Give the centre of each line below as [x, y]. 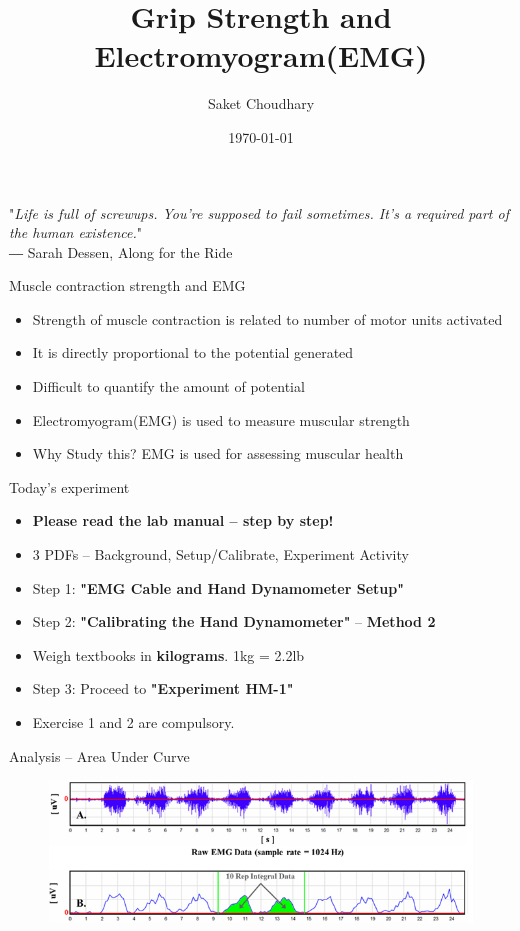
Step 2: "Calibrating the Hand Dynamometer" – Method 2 [234, 621]
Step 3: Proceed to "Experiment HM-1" [163, 688]
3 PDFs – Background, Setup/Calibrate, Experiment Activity [220, 554]
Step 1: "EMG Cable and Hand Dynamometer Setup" [218, 587]
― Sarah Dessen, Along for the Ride [121, 251]
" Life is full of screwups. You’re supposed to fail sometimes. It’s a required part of [259, 212]
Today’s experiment [69, 486]
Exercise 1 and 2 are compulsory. [133, 722]
